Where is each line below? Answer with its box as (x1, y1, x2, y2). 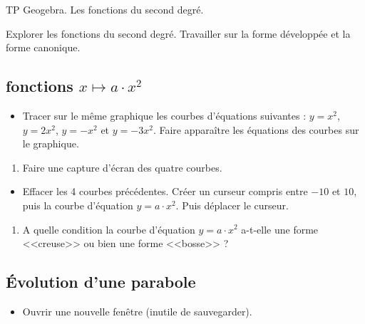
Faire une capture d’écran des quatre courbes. (22, 160, 222, 174)
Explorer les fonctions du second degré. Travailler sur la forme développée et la (6, 26, 351, 41)
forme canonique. (6, 40, 81, 55)
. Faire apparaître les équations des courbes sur (153, 122, 359, 137)
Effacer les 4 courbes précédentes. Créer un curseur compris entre (22, 184, 308, 199)
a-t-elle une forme (241, 221, 319, 236)
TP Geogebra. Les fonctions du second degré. (6, 2, 204, 16)
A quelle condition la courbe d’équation (22, 221, 195, 236)
